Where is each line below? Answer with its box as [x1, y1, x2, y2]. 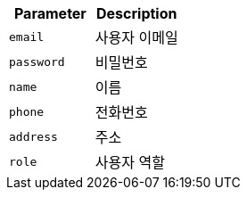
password [9, 54, 65, 69]
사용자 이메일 [95, 29, 178, 46]
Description [96, 4, 177, 22]
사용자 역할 [95, 153, 165, 171]
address [9, 129, 58, 144]
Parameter [13, 4, 86, 22]
